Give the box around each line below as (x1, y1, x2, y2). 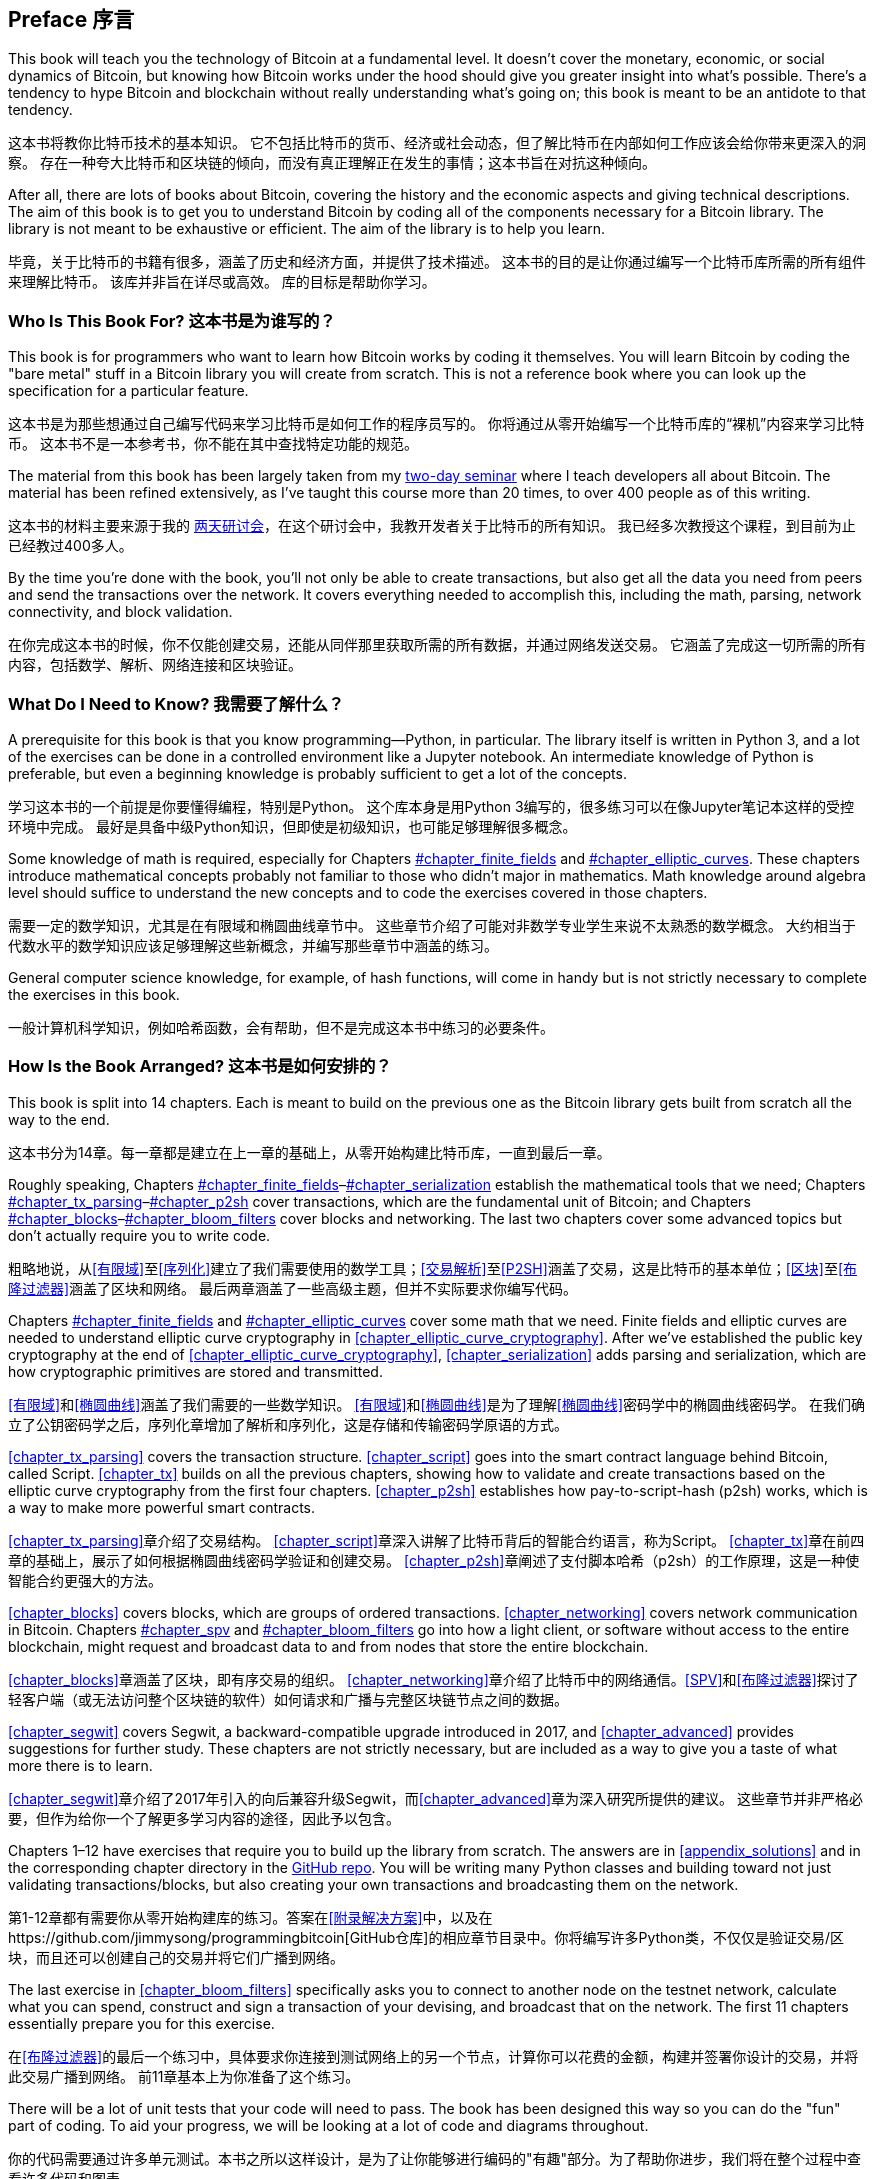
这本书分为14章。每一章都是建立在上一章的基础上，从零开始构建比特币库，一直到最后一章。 (8, 1143, 611, 1161)
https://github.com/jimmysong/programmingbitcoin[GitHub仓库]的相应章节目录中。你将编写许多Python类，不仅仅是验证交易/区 (8, 1928, 845, 1946)
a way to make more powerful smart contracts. (8, 1498, 316, 1516)
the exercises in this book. (8, 985, 180, 1003)
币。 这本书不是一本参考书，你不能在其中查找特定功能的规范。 (8, 435, 418, 453)
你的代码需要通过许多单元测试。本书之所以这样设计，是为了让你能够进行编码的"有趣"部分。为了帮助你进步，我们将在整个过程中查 (8, 2149, 862, 2167)
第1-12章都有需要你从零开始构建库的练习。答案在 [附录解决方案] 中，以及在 (8, 1908, 493, 1926)
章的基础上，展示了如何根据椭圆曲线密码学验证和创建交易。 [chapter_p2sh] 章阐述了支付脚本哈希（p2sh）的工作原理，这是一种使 (8, 1551, 860, 1569)
